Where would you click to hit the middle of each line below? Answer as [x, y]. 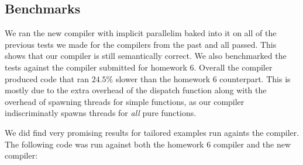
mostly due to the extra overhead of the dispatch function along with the [136, 90]
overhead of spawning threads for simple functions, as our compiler [125, 101]
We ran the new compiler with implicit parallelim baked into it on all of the [141, 33]
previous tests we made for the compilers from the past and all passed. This [141, 44]
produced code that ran [47, 78]
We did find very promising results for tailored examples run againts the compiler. [152, 132]
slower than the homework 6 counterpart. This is [203, 78]
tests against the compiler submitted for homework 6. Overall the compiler [139, 67]
